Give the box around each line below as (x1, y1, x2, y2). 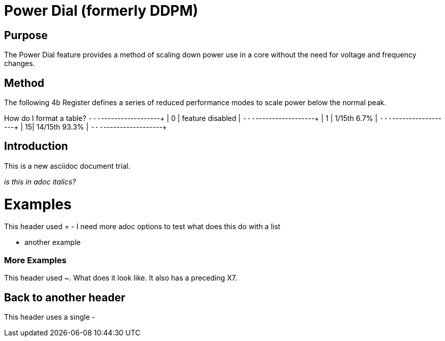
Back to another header (4, 291, 126, 304)
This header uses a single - (4, 312, 95, 321)
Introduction (4, 140, 68, 153)
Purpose (4, 28, 48, 42)
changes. (4, 59, 35, 68)
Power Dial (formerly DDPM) (4, 2, 198, 19)
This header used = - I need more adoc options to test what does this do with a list (4, 222, 281, 231)
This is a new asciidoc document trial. (4, 161, 131, 170)
